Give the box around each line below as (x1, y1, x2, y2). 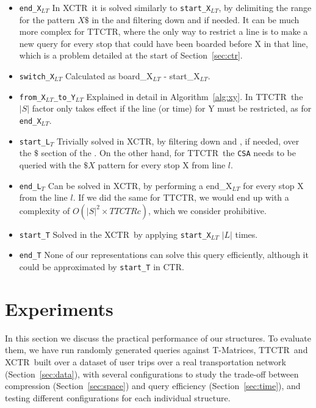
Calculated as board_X (65, 70, 153, 82)
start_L (19, 137, 50, 146)
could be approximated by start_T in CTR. (19, 260, 184, 273)
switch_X (19, 73, 55, 82)
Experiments (5, 296, 113, 321)
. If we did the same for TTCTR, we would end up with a (73, 191, 289, 204)
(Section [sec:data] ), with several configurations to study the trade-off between (5, 367, 299, 380)
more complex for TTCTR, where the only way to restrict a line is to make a (19, 25, 308, 38)
